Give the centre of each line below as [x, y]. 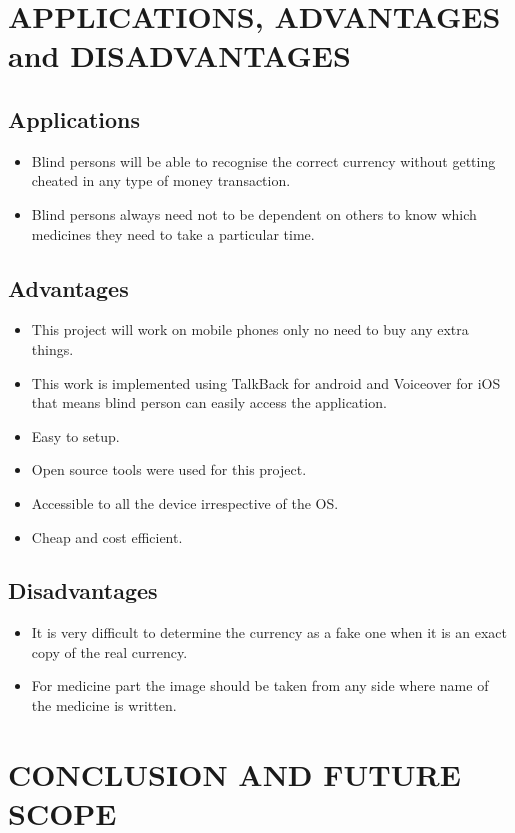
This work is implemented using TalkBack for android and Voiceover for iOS [266, 382]
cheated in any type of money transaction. [161, 180]
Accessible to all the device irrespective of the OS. [185, 502]
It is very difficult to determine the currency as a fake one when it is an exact [269, 632]
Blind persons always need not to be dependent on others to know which [254, 213]
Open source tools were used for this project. [169, 469]
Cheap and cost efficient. [107, 536]
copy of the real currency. [109, 651]
